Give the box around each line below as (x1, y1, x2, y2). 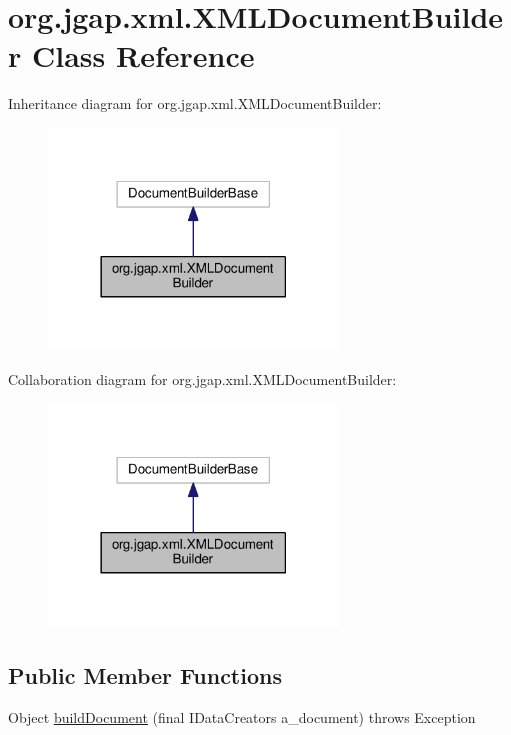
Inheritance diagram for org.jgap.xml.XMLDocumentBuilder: (8, 93, 382, 114)
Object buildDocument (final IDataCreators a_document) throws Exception (8, 707, 476, 728)
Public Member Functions (8, 660, 282, 691)
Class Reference (31, 35, 255, 76)
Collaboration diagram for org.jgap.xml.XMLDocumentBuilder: (8, 369, 397, 390)
